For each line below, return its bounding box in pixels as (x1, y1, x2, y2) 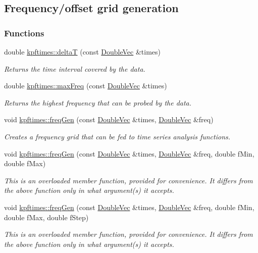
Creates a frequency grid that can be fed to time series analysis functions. (4, 131, 231, 141)
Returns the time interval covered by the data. (4, 63, 145, 74)
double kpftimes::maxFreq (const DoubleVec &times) (4, 80, 167, 91)
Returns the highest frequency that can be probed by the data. (4, 97, 192, 108)
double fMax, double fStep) (4, 212, 89, 222)
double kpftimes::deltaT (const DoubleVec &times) (4, 46, 161, 57)
